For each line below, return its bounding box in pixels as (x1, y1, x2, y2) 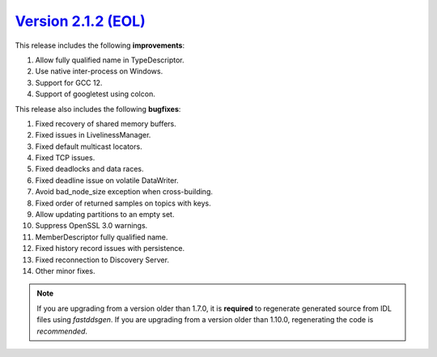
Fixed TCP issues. (35, 153, 95, 163)
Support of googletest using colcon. (35, 89, 155, 99)
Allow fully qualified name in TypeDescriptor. (35, 55, 185, 65)
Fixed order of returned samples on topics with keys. (35, 198, 211, 208)
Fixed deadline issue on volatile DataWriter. (35, 175, 179, 185)
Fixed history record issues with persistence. (35, 244, 185, 253)
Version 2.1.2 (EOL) (15, 12, 146, 30)
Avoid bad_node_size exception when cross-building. (35, 187, 214, 197)
